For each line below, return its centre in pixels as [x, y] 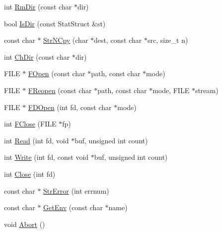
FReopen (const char [60, 90]
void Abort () [25, 224]
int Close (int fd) [30, 174]
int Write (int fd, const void [46, 157]
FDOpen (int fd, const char [70, 107]
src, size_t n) [168, 40]
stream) [207, 90]
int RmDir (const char [38, 6]
